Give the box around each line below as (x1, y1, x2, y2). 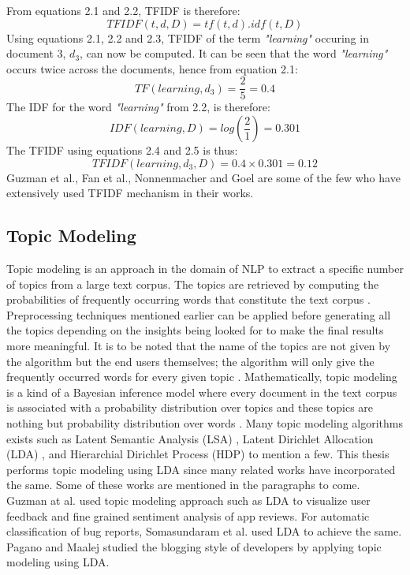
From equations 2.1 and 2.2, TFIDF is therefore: (6, 2, 240, 18)
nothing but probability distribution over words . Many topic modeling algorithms (6, 414, 403, 431)
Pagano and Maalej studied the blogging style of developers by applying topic (6, 538, 382, 554)
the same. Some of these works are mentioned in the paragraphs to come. (6, 476, 360, 493)
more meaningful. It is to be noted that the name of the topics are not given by (6, 337, 391, 353)
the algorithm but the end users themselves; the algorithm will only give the (6, 353, 375, 369)
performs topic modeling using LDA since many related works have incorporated (6, 461, 396, 477)
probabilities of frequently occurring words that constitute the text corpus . (6, 291, 371, 308)
